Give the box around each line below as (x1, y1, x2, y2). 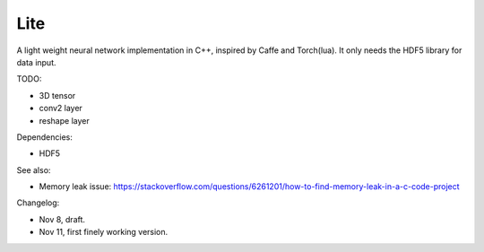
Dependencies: (16, 131, 73, 143)
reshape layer (39, 115, 90, 126)
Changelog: (16, 197, 60, 208)
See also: (16, 164, 51, 175)
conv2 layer (39, 103, 82, 114)
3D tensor (39, 90, 76, 100)
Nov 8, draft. (39, 213, 85, 224)
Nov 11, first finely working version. (39, 227, 169, 238)
